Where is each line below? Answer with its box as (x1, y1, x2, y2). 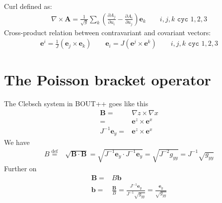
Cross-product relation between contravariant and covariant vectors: (4, 27, 211, 37)
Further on (4, 163, 37, 174)
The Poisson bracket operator (4, 69, 211, 90)
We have (4, 137, 30, 147)
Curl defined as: (4, 1, 52, 11)
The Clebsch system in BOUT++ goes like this (4, 98, 148, 109)
